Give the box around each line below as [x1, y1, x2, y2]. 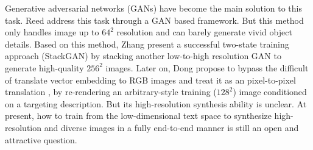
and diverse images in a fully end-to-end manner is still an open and [44, 121, 299, 134]
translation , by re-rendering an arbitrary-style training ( [5, 85, 217, 98]
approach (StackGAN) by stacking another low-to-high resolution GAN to [5, 49, 281, 62]
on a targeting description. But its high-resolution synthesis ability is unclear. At [5, 97, 307, 110]
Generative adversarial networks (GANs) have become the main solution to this [5, 2, 302, 14]
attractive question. [5, 133, 77, 146]
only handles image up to [5, 26, 99, 38]
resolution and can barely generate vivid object [116, 26, 292, 38]
